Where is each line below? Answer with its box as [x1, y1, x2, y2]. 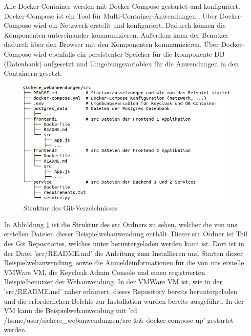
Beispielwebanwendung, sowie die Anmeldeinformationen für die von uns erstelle [4, 257, 244, 268]
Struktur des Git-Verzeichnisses [23, 203, 117, 213]
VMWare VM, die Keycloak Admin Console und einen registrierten [4, 267, 205, 277]
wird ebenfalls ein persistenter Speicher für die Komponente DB [33, 48, 225, 59]
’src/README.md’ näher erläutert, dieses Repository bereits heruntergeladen [4, 286, 238, 296]
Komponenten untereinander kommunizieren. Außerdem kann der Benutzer [4, 29, 229, 40]
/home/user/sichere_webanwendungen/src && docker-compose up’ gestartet [4, 315, 234, 325]
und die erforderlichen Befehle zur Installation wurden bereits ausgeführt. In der [4, 295, 244, 306]
